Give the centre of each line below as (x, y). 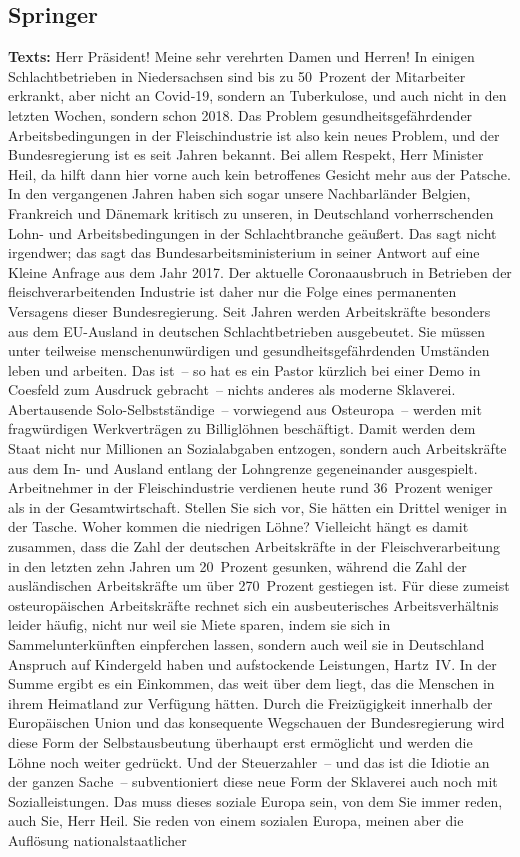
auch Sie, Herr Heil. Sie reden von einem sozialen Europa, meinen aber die (236, 820)
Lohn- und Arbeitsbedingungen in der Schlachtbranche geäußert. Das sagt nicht (252, 232)
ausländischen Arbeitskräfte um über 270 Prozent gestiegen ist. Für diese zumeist (259, 585)
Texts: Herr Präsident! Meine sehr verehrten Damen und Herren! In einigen (241, 56)
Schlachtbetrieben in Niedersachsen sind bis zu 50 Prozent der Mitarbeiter (237, 75)
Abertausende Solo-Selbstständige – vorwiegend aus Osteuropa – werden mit (245, 408)
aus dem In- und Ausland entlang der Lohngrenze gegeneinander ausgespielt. (243, 467)
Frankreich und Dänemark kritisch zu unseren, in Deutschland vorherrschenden (251, 212)
